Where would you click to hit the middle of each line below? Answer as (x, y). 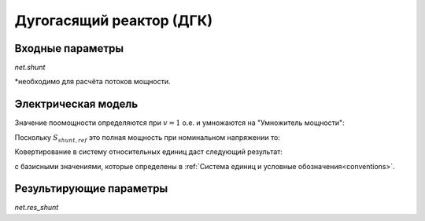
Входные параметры (69, 48)
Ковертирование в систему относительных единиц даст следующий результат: (149, 152)
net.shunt (30, 68)
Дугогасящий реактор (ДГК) (113, 20)
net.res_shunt (37, 208)
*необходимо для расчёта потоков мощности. (92, 82)
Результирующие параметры (91, 189)
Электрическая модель (76, 104)
